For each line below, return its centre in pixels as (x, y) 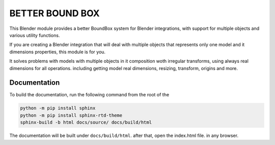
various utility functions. (35, 35)
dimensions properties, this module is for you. (58, 52)
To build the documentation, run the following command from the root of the (89, 95)
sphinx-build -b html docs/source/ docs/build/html (86, 122)
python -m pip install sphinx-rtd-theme (71, 115)
